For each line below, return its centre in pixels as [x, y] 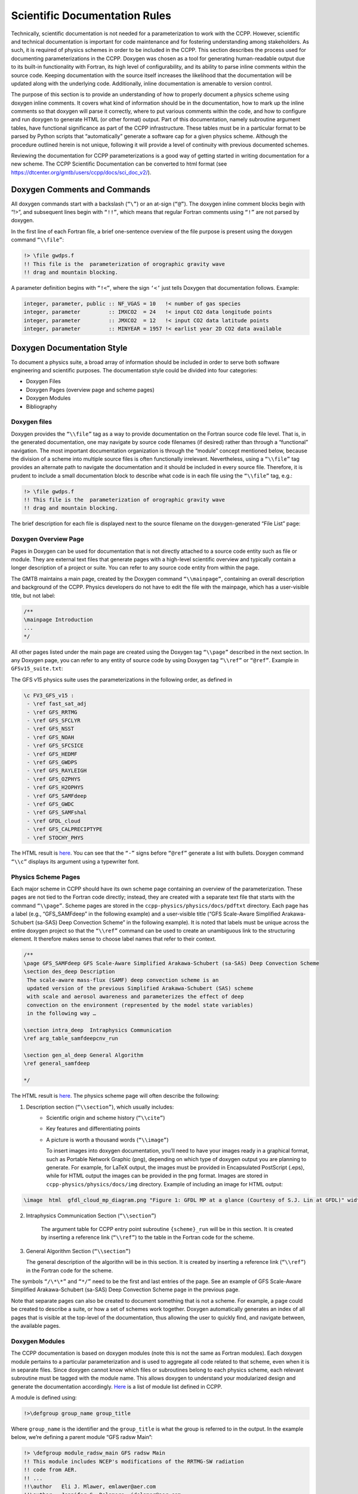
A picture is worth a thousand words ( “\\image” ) [108, 1140]
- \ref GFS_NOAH [51, 737]
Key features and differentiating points [93, 1129]
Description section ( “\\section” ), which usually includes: [100, 1107]
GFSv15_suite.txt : [37, 669]
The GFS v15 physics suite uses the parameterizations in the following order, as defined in [122, 679]
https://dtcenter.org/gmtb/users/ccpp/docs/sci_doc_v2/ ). [81, 172]
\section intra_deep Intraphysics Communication [98, 1030]
